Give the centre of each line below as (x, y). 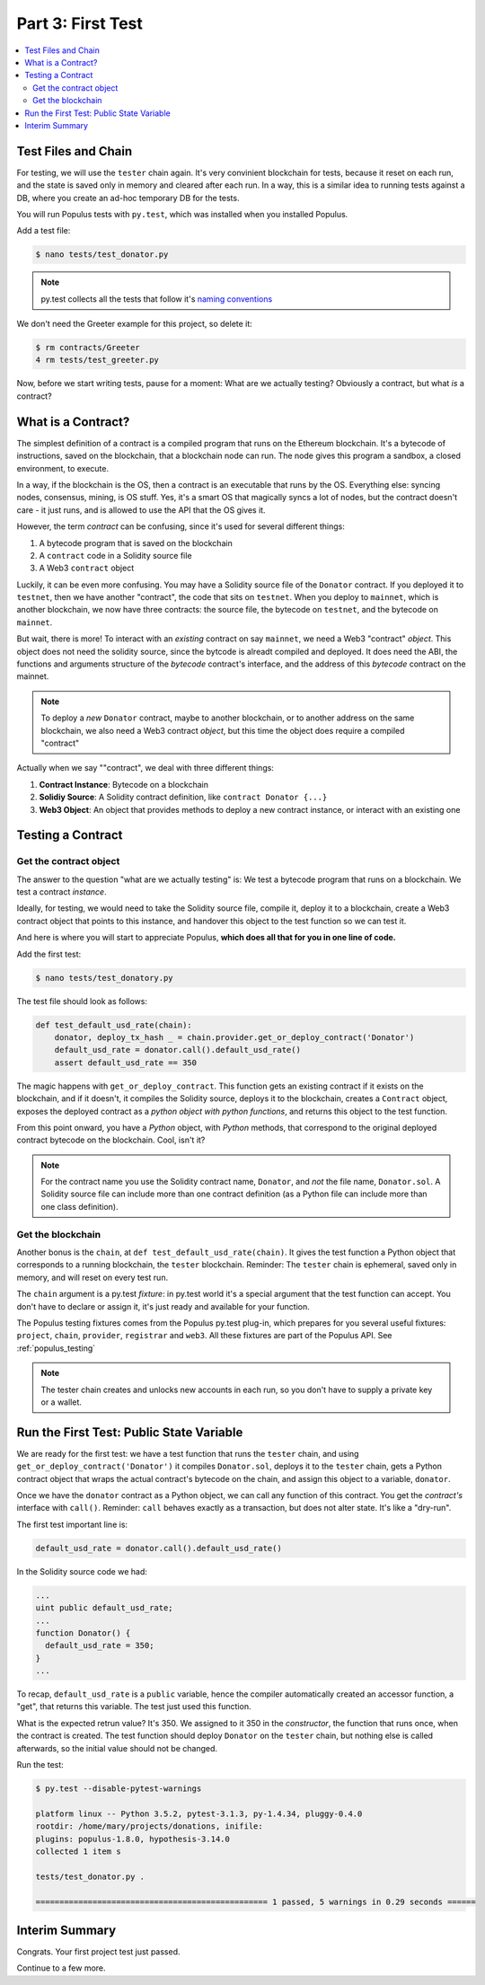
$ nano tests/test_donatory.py (105, 978)
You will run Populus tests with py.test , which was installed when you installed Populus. (182, 214)
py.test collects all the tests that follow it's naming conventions (157, 299)
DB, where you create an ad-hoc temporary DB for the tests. (128, 198)
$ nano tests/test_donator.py (102, 255)
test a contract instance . (62, 892)
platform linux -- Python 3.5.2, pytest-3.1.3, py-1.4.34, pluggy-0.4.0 (199, 1813)
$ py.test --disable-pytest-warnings (119, 1789)
